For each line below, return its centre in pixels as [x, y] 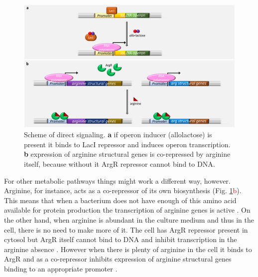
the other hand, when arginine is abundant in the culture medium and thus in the [129, 219]
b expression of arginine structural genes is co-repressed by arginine [127, 154]
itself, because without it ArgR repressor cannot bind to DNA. [120, 163]
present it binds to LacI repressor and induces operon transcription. [127, 144]
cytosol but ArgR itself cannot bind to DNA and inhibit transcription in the [121, 239]
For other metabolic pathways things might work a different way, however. [117, 180]
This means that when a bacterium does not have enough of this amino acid [120, 200]
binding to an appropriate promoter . [61, 268]
